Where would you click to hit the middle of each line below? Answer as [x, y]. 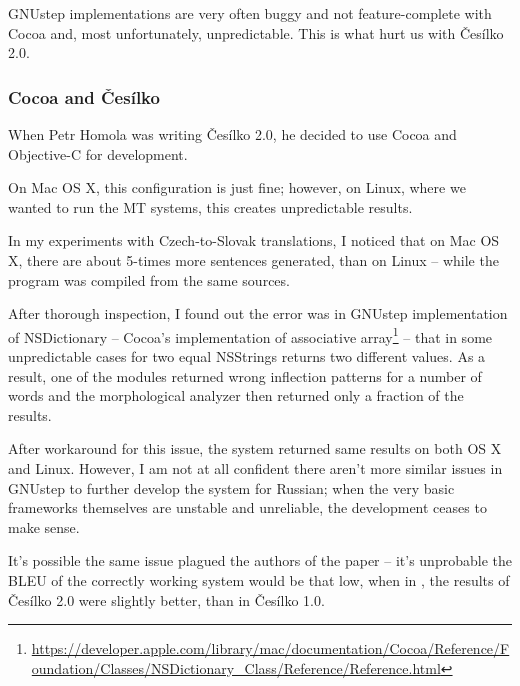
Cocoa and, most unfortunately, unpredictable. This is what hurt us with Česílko [256, 32]
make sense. [44, 526]
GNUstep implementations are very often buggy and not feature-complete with [250, 13]
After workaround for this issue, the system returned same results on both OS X [255, 448]
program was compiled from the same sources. [149, 279]
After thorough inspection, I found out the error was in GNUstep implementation [258, 313]
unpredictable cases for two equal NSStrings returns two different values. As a [247, 356]
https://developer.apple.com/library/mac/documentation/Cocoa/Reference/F [270, 648]
